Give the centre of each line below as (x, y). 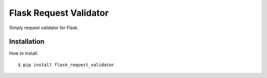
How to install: (24, 53)
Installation (27, 42)
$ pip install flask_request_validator (66, 65)
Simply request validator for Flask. (44, 28)
